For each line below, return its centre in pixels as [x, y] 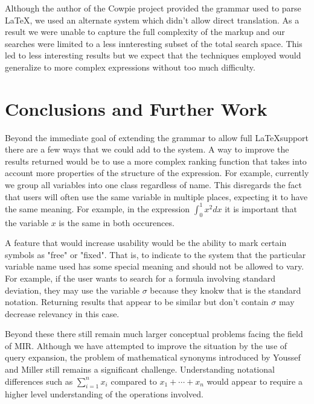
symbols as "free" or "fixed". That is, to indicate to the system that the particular [155, 254]
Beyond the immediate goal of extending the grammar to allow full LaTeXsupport [157, 137]
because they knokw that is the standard [226, 290]
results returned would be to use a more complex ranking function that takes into [156, 161]
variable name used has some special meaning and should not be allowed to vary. [155, 266]
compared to [134, 381]
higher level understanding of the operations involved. [104, 394]
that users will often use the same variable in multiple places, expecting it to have [156, 196]
